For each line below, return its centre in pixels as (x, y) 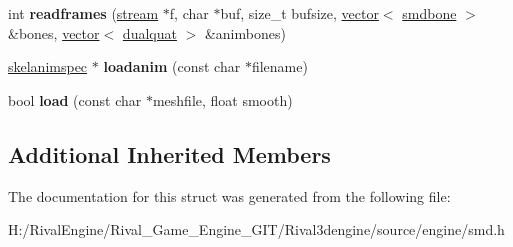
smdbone (429, 13)
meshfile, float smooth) (222, 99)
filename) (279, 66)
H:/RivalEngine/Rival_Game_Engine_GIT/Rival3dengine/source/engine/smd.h (256, 229)
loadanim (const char (172, 66)
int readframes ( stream (83, 13)
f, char (189, 13)
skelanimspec (48, 66)
